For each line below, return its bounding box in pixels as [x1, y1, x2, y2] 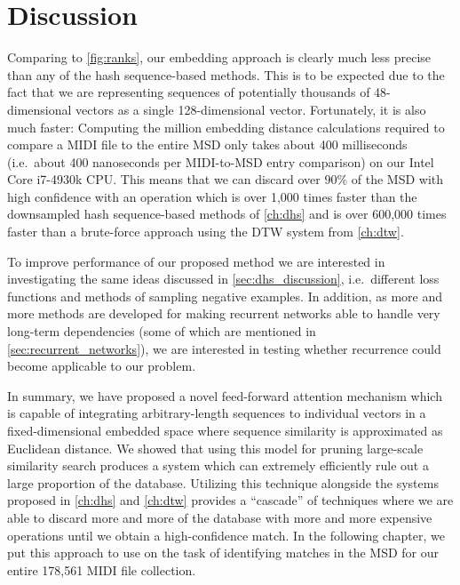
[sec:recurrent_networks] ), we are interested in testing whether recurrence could [7, 339, 441, 357]
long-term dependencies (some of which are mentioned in [7, 322, 316, 341]
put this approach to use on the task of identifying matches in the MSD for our [7, 543, 439, 562]
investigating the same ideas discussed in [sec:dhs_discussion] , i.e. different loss [7, 269, 440, 288]
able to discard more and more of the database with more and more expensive [7, 508, 432, 526]
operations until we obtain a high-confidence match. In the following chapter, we [7, 525, 445, 544]
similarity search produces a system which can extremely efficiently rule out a [7, 456, 429, 475]
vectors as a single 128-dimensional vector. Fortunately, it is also [75, 100, 426, 118]
